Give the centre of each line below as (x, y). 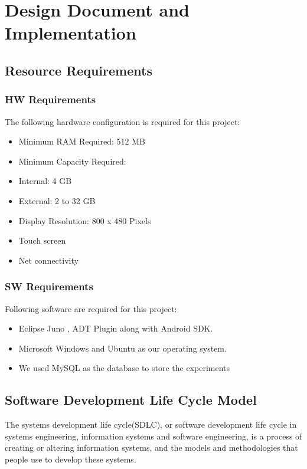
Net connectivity (48, 260)
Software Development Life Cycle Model (131, 400)
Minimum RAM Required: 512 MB (82, 141)
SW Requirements (49, 286)
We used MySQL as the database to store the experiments (124, 368)
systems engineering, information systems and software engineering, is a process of (153, 436)
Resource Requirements (79, 70)
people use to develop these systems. (71, 459)
